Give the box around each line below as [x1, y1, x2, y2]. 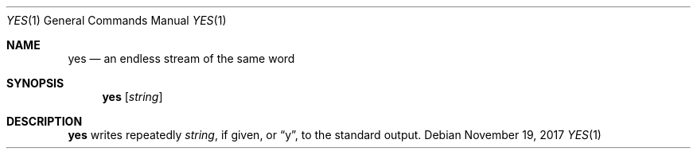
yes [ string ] [102, 90, 163, 103]
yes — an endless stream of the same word [68, 52, 295, 65]
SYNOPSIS [6, 76, 64, 90]
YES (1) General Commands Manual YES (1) [6, 14, 227, 27]
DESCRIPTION [6, 114, 83, 128]
